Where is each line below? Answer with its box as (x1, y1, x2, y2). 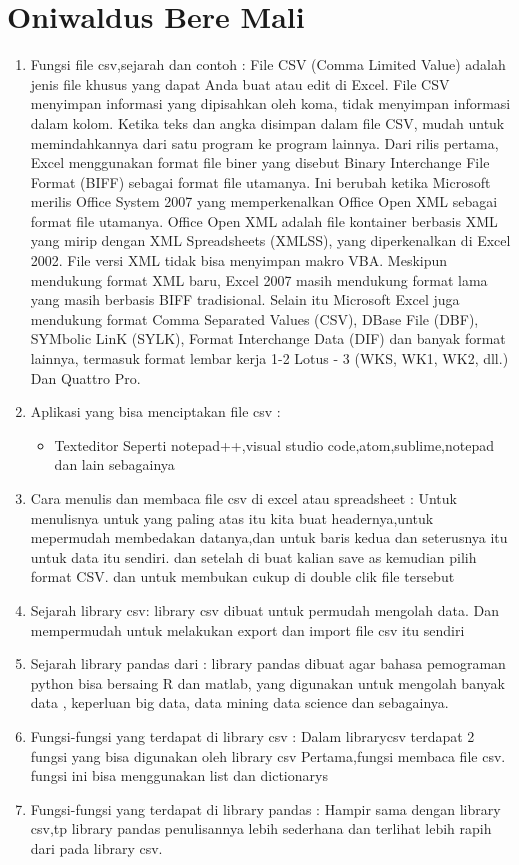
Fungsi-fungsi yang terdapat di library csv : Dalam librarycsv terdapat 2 (30, 725, 475, 746)
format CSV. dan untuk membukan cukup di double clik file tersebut (30, 566, 455, 587)
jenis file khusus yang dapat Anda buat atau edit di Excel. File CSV (30, 73, 450, 94)
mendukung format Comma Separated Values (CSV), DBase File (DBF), (30, 308, 479, 329)
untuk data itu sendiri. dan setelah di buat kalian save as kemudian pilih (30, 546, 477, 567)
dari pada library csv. (30, 837, 163, 858)
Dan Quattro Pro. (30, 367, 141, 388)
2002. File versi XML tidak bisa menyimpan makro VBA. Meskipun (30, 250, 448, 271)
